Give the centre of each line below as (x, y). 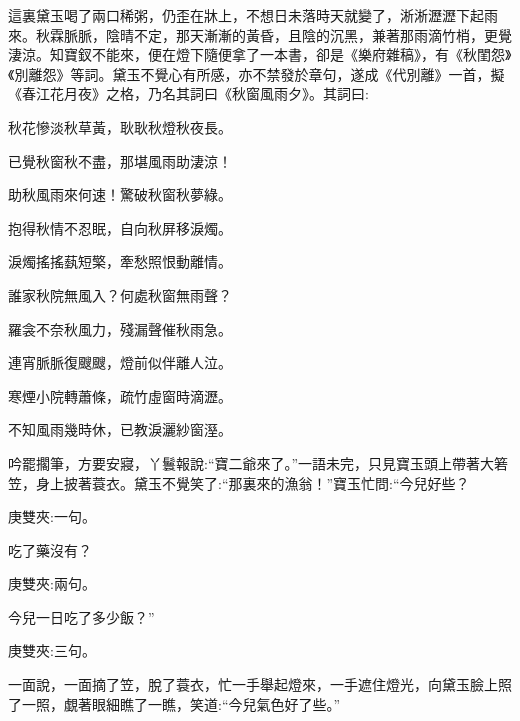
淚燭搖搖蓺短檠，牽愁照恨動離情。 (120, 261)
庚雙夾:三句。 (52, 650)
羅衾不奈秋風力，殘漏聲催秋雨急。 (120, 328)
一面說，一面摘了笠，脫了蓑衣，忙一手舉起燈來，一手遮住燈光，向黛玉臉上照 (260, 684)
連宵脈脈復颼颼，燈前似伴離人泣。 (120, 362)
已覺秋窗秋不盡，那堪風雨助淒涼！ (120, 160)
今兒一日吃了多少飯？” (81, 616)
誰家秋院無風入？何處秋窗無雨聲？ (120, 294)
